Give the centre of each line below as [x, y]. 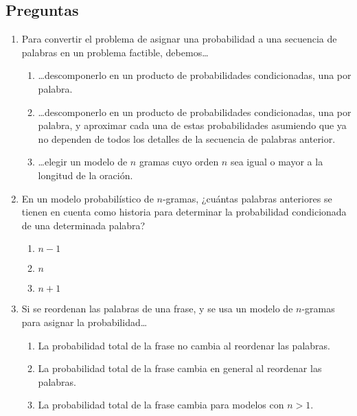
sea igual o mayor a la [277, 162]
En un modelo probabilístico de [88, 198]
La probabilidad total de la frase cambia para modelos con [161, 405]
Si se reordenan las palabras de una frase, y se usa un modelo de [157, 309]
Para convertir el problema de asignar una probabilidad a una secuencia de [179, 39]
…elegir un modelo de [83, 162]
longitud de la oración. [85, 175]
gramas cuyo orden [179, 162]
